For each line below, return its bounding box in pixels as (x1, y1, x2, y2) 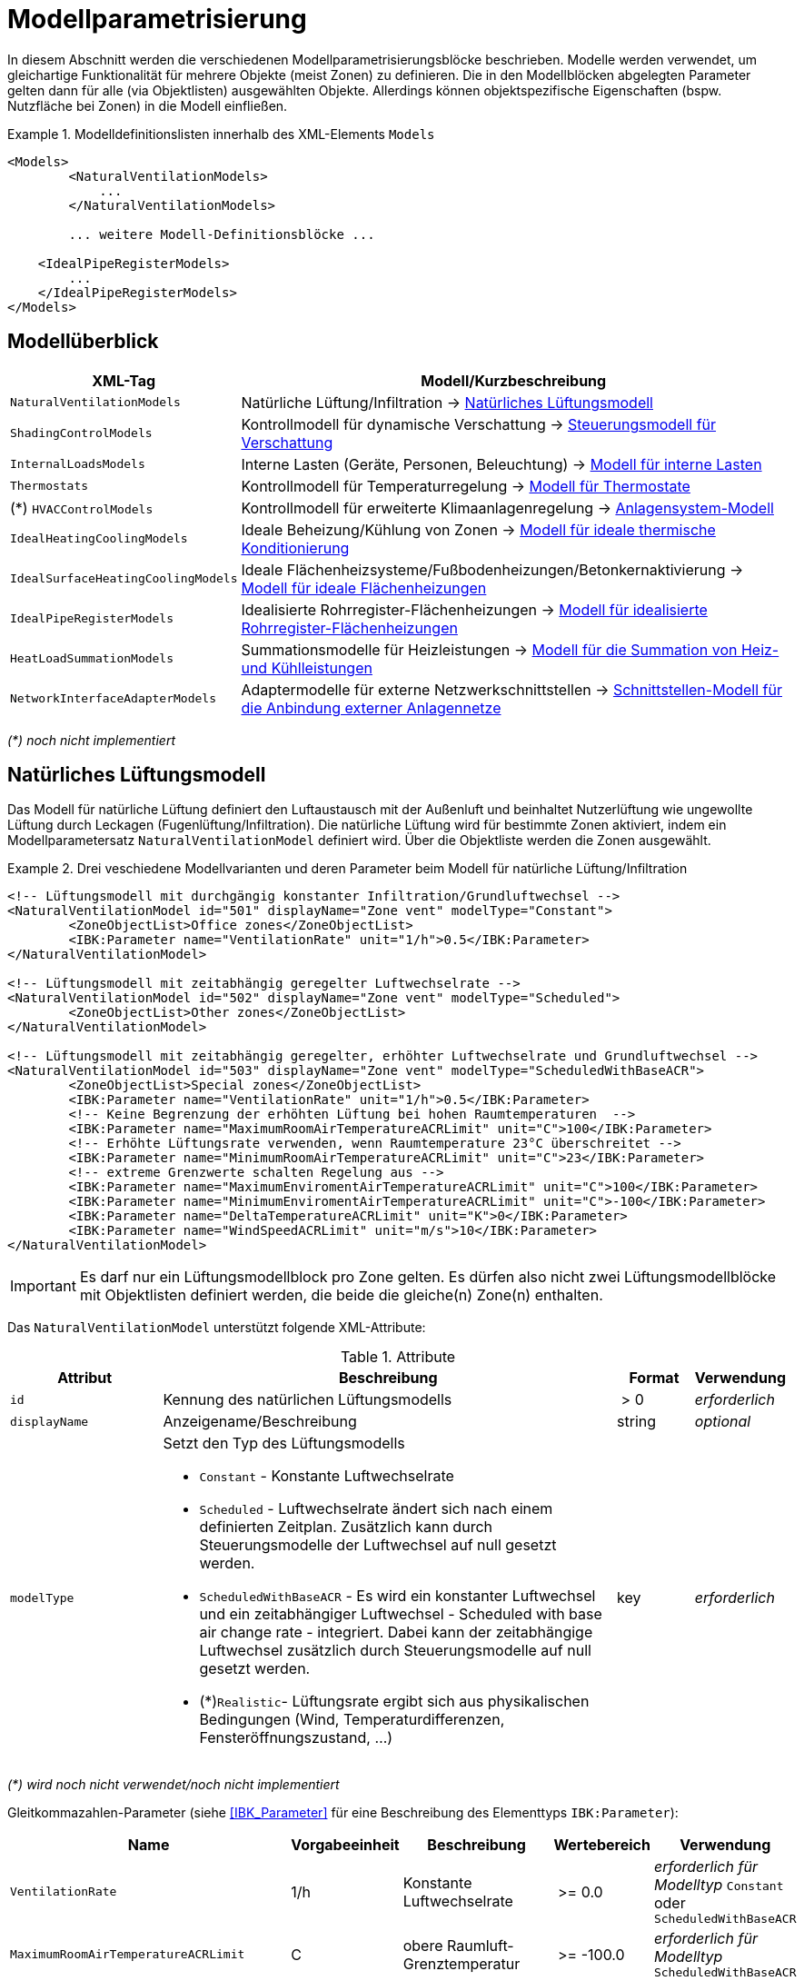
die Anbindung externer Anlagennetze (241, 698, 501, 717)
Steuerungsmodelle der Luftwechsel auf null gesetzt (199, 1536, 557, 1555)
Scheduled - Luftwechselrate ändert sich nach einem (199, 1499, 553, 1518)
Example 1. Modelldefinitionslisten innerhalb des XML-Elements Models (7, 125, 435, 142)
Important (10, 1277, 76, 1296)
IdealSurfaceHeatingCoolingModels (10, 572, 238, 586)
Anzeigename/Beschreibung (163, 1412, 357, 1431)
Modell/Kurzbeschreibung (421, 371, 607, 390)
